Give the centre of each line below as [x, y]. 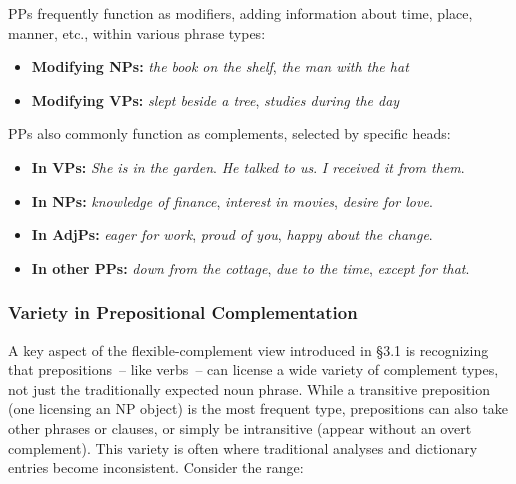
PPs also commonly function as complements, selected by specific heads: [229, 133]
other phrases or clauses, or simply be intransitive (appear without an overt [240, 427]
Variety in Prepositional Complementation [183, 312]
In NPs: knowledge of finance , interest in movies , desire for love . [232, 200]
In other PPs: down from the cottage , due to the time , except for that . [250, 267]
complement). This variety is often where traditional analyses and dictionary [243, 447]
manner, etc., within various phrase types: [137, 32]
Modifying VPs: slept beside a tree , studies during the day [215, 99]
